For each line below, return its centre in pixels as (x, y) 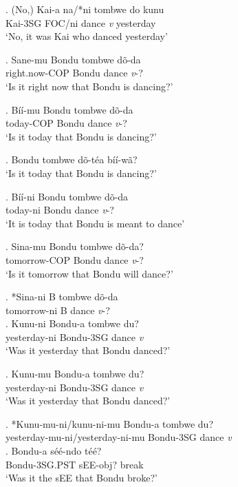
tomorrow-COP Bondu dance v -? (75, 259)
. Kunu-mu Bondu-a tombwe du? (75, 374)
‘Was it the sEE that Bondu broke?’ (82, 478)
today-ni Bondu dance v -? (60, 210)
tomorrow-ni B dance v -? (58, 310)
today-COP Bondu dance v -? (66, 123)
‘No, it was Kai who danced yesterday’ (87, 36)
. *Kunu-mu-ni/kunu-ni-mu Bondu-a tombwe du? (109, 423)
